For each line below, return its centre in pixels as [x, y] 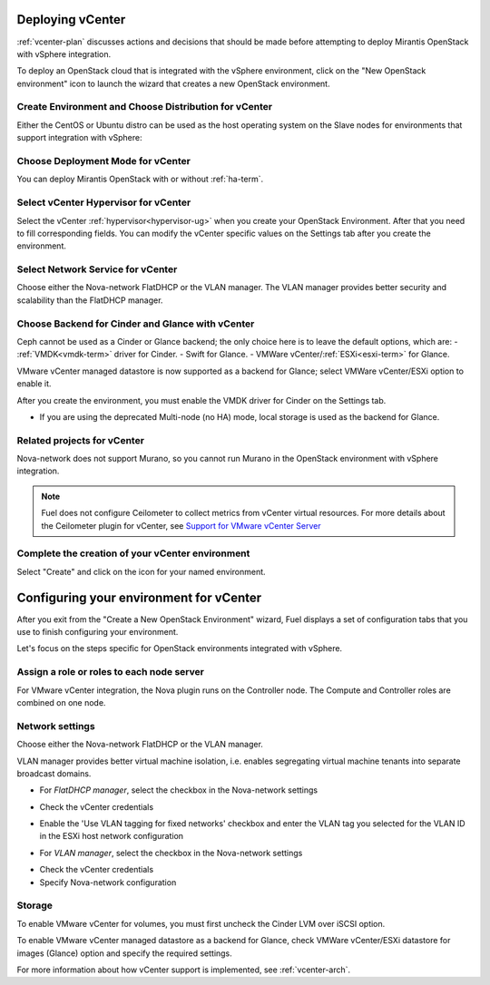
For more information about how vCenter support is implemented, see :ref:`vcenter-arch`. [184, 970]
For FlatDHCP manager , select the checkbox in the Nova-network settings [178, 790]
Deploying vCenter [71, 20]
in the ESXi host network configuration [112, 836]
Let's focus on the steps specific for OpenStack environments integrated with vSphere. [180, 649]
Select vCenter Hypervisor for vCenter [104, 202]
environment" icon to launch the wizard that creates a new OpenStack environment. [173, 83]
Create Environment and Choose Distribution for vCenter [144, 107]
